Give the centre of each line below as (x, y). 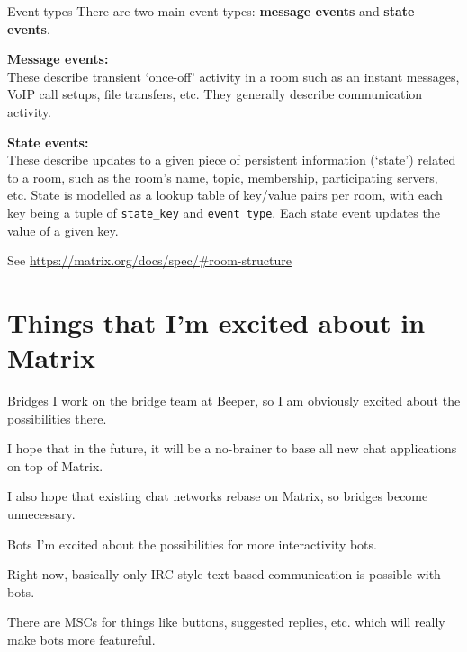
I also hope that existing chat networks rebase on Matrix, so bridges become (218, 496)
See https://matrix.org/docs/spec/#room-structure (149, 260)
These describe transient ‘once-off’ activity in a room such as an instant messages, (233, 76)
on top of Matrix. (55, 465)
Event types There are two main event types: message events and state (211, 11)
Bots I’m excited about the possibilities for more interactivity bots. (192, 544)
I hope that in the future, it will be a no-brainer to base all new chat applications (232, 448)
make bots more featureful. (81, 640)
